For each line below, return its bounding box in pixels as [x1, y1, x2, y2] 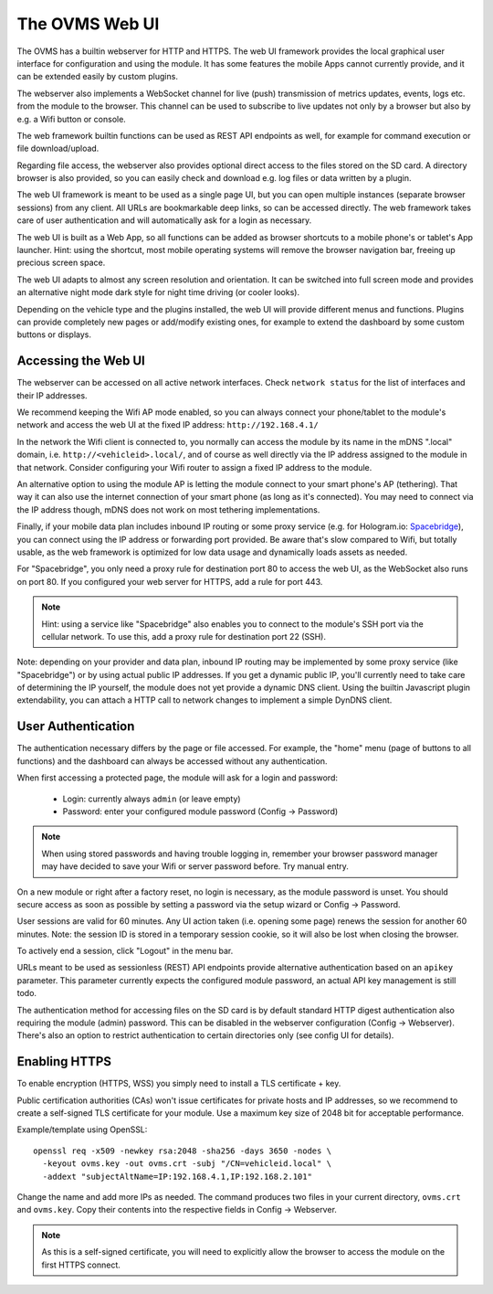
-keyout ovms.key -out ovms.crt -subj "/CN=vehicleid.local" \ [42, 1159, 332, 1169]
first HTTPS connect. [41, 1259, 121, 1270]
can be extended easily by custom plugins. [16, 71, 178, 82]
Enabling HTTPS [16, 1054, 112, 1069]
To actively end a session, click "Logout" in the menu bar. [16, 946, 234, 957]
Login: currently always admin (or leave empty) [62, 793, 241, 804]
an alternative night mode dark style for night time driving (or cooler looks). [16, 287, 300, 298]
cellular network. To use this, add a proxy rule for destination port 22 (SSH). [41, 631, 326, 642]
